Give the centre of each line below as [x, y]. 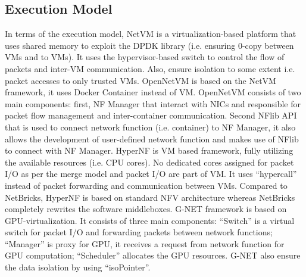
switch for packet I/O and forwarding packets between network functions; [139, 232]
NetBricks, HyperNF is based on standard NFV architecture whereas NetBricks [150, 197]
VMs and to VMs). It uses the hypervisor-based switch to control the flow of [145, 57]
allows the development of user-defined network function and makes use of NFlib [152, 138]
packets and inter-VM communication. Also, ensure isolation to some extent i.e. [150, 68]
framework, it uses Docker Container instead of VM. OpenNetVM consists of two [153, 92]
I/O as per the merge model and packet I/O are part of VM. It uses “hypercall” [151, 174]
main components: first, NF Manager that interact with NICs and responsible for [153, 103]
